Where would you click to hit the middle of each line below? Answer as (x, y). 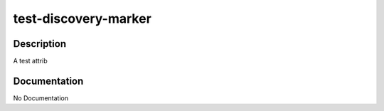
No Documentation (41, 98)
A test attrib (30, 61)
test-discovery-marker (82, 18)
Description (40, 44)
